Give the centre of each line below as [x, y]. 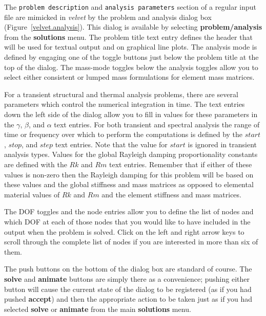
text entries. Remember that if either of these [181, 164]
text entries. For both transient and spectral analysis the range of [157, 124]
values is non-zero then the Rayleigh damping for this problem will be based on [129, 174]
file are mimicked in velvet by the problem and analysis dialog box [108, 17]
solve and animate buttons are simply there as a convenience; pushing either [127, 278]
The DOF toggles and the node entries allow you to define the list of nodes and [129, 211]
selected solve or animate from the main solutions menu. [98, 309]
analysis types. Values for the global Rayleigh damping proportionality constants [131, 154]
